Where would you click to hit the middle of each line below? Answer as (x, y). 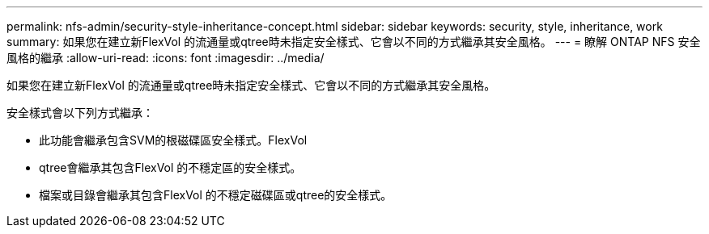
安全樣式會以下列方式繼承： (80, 113)
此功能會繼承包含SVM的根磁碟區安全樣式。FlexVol (173, 140)
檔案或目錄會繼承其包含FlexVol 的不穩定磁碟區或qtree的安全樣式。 (216, 195)
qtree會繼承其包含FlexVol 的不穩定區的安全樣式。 (170, 167)
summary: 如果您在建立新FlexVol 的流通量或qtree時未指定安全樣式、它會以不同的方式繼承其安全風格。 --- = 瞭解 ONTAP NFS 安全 (354, 42)
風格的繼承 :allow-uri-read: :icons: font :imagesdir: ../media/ (166, 58)
